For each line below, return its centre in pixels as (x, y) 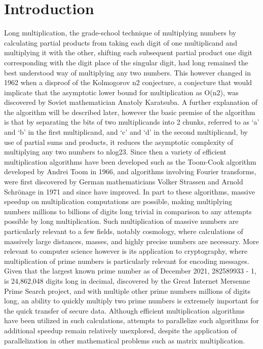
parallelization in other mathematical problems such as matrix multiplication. (125, 340)
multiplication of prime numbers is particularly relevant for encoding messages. (127, 261)
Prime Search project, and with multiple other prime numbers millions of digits (127, 290)
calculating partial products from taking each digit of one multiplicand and (121, 42)
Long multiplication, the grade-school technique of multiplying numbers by (120, 33)
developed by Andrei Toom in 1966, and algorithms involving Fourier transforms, (130, 171)
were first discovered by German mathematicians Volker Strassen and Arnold (124, 182)
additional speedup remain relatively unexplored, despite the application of (121, 330)
